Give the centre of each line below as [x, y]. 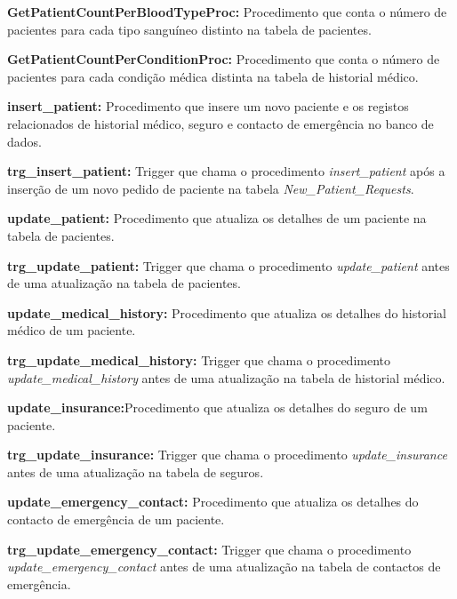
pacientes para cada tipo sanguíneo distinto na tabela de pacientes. [189, 29]
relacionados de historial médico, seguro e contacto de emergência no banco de [220, 123]
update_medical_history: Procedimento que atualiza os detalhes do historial [227, 312]
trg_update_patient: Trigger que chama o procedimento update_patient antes [228, 265]
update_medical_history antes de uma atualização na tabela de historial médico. [226, 377]
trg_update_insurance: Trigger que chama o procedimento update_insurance [227, 455]
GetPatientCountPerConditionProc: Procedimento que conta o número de [224, 59]
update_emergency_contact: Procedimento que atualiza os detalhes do [213, 502]
